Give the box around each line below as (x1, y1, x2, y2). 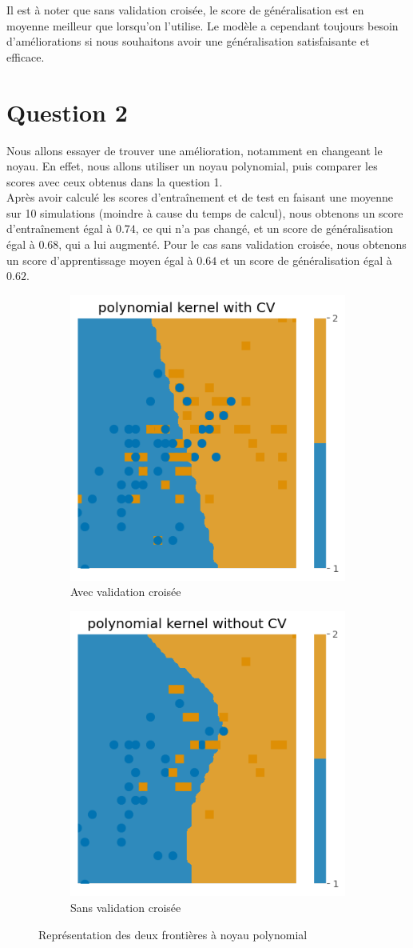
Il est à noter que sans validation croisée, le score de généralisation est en (6, 2, 364, 18)
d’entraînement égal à (6, 220, 113, 237)
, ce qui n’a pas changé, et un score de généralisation (135, 220, 394, 237)
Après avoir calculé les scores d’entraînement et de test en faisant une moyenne (6, 189, 393, 206)
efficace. (6, 48, 45, 65)
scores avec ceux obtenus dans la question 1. (6, 173, 223, 190)
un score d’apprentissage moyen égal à (6, 251, 193, 268)
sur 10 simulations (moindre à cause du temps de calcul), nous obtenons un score (6, 204, 403, 221)
